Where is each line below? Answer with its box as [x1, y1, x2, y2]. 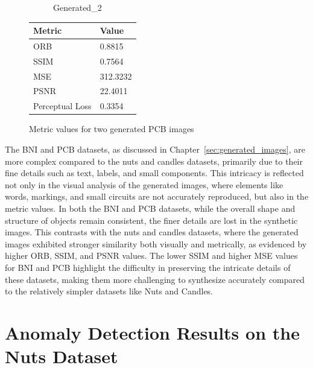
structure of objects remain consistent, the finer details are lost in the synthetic [5, 214, 298, 226]
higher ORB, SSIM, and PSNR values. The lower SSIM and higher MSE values [5, 249, 298, 262]
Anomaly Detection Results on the [5, 320, 300, 344]
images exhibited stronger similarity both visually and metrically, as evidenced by [5, 237, 307, 250]
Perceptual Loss [33, 100, 92, 112]
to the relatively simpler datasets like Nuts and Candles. [5, 285, 213, 297]
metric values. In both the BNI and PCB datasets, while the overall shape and [5, 201, 296, 214]
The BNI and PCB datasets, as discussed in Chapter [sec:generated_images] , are [5, 143, 305, 155]
